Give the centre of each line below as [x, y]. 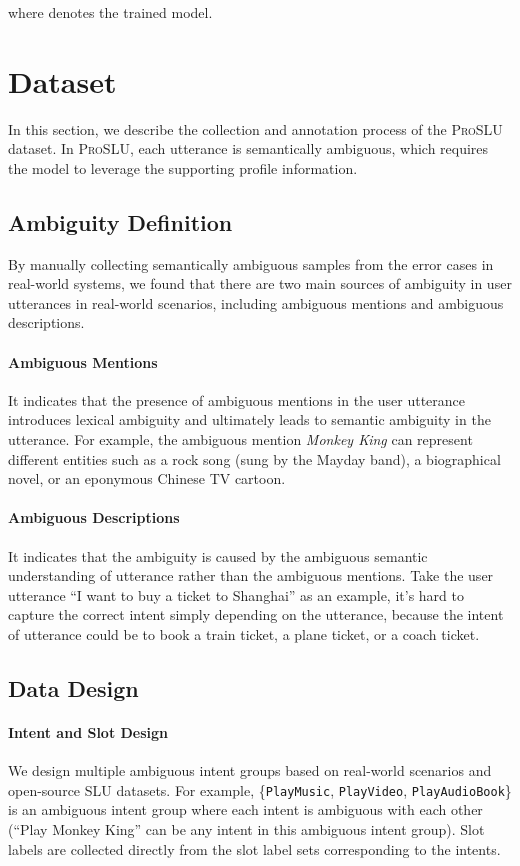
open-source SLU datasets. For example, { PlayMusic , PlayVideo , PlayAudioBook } [260, 789]
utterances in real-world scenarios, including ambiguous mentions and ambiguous [256, 302]
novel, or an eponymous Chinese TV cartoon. [147, 478]
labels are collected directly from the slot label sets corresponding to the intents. [254, 848]
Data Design [73, 688]
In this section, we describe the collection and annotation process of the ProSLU [255, 128]
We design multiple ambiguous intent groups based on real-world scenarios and [250, 770]
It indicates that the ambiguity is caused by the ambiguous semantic [218, 555]
